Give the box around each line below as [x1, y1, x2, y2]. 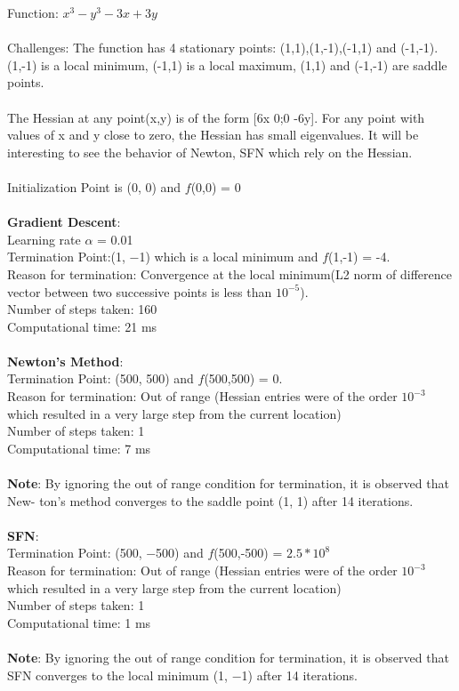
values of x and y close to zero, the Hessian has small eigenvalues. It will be [7, 125, 419, 144]
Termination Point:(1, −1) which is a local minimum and [7, 247, 318, 266]
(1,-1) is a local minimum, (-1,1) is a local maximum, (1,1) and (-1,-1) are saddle [7, 55, 447, 74]
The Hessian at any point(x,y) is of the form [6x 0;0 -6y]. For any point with [7, 108, 425, 126]
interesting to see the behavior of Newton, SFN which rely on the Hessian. [7, 142, 413, 161]
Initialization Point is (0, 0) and [7, 177, 181, 196]
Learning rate [7, 229, 81, 248]
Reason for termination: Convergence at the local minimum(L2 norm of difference [7, 264, 452, 283]
